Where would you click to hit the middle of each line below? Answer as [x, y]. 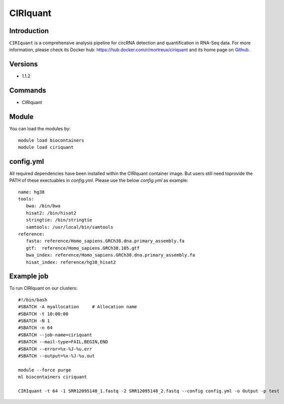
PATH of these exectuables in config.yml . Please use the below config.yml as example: [99, 180]
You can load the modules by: [40, 129]
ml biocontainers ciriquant [53, 377]
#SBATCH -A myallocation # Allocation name [78, 307]
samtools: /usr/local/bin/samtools [70, 227]
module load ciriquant [46, 147]
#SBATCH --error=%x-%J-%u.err [55, 349]
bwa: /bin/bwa [43, 206]
